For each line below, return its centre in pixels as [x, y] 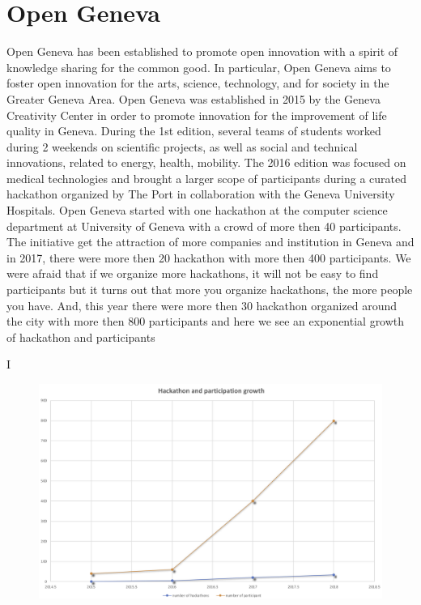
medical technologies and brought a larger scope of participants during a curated [206, 178]
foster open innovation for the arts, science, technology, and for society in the [198, 83]
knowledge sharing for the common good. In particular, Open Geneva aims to [199, 67]
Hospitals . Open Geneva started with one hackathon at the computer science [197, 210]
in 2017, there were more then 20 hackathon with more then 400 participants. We [209, 257]
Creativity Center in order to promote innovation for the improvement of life [197, 115]
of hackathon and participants [81, 337]
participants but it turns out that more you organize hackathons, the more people [210, 290]
